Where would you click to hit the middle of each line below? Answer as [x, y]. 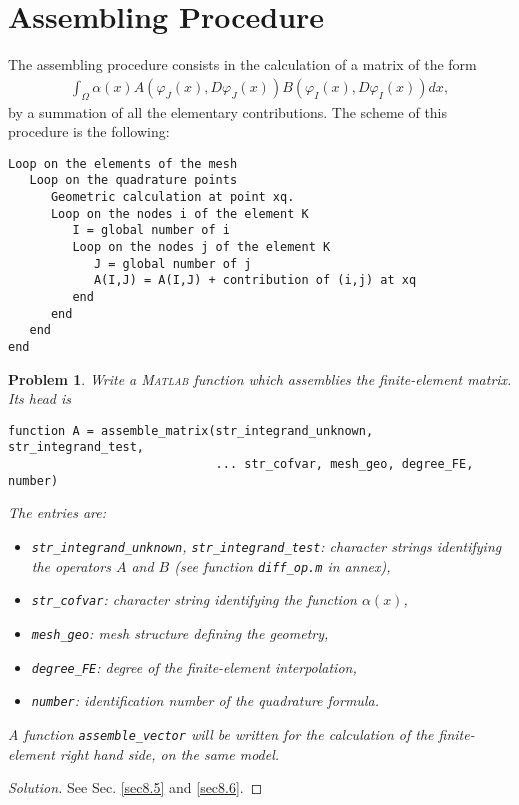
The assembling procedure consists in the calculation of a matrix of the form [242, 64]
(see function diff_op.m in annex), [282, 565]
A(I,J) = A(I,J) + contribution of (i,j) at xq [255, 280]
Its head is [40, 398]
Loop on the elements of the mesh [123, 163]
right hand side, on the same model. [169, 753]
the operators [71, 565]
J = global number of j [172, 263]
